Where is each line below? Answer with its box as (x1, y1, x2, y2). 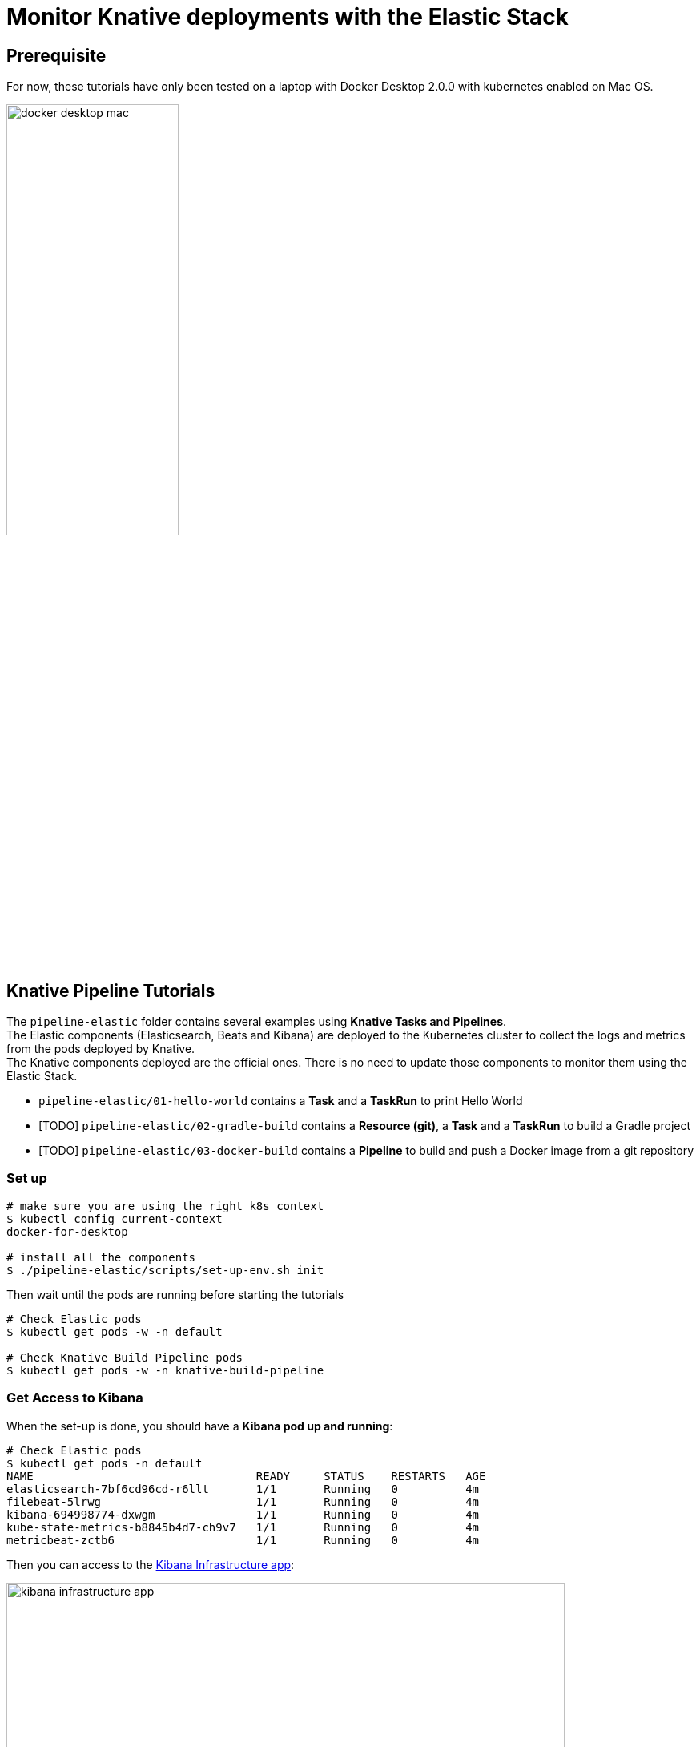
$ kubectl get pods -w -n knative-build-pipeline (6, 1363, 324, 1377)
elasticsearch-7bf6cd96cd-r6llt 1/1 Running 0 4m (6, 1482, 480, 1495)
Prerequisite (6, 45, 107, 66)
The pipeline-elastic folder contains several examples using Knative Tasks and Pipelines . (6, 1015, 507, 1029)
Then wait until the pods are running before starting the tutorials (6, 1287, 344, 1301)
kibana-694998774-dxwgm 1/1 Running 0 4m (6, 1507, 480, 1521)
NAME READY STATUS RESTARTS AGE (6, 1469, 486, 1483)
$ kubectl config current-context (6, 1212, 223, 1225)
